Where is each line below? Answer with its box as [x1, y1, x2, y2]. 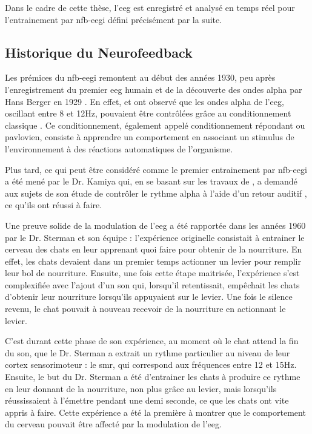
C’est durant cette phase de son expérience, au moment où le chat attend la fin [5, 334, 299, 347]
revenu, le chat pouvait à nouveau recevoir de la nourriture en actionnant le [5, 302, 286, 315]
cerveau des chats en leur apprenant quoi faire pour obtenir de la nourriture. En [5, 243, 302, 256]
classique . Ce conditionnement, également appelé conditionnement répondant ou [5, 118, 305, 131]
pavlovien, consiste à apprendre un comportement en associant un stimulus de [5, 131, 294, 143]
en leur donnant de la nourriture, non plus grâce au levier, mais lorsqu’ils [5, 382, 277, 395]
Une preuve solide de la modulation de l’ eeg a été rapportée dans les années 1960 [5, 219, 306, 231]
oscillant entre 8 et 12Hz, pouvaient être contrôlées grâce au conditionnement [5, 107, 291, 120]
